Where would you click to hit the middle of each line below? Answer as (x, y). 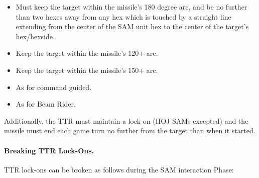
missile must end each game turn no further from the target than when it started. (130, 130)
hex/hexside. (35, 36)
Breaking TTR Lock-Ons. (49, 150)
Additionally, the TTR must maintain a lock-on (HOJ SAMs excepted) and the (126, 120)
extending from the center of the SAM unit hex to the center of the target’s (132, 26)
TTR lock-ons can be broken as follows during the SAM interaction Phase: (119, 169)
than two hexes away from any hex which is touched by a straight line (123, 16)
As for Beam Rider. (46, 104)
